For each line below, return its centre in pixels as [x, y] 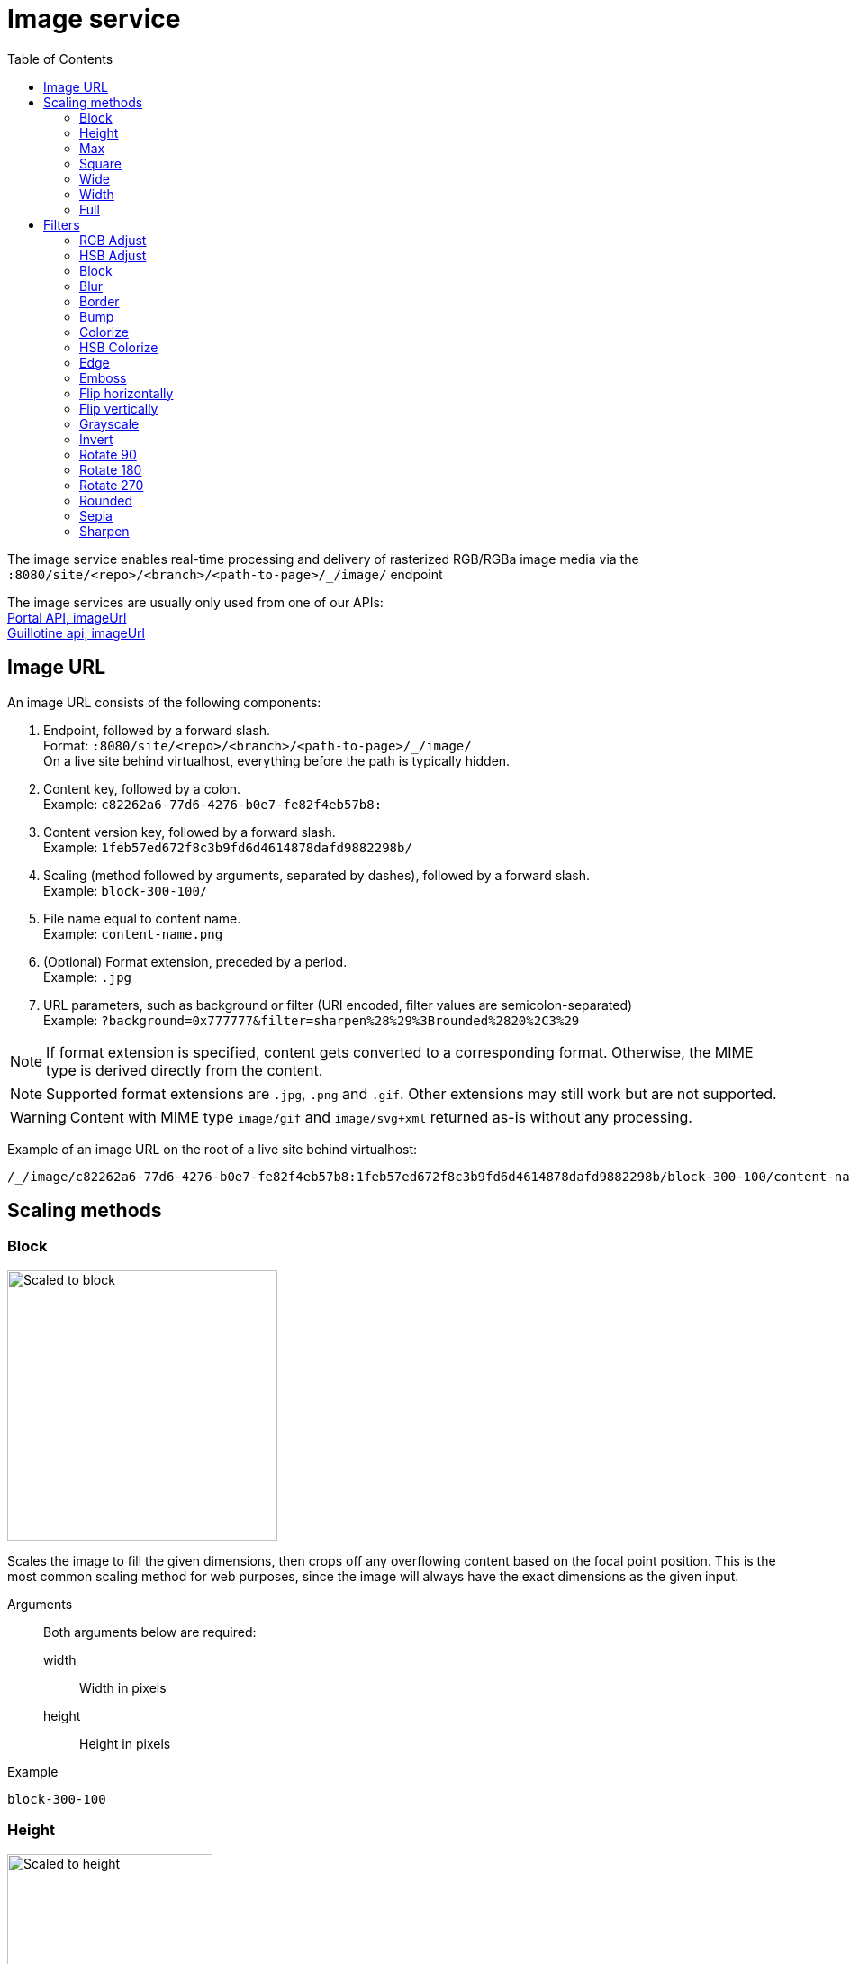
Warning [38, 1117]
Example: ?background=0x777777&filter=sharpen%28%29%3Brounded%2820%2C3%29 [312, 1020]
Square [100, 163]
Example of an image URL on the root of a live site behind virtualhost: [212, 1149]
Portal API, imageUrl [67, 617]
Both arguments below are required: [150, 1632]
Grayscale [109, 423]
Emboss [103, 377]
